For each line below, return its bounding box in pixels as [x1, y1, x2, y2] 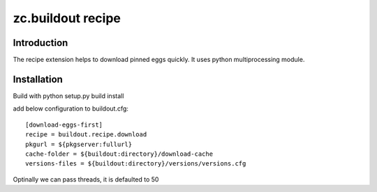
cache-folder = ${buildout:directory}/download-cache [25, 150, 213, 158]
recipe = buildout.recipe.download [25, 131, 147, 138]
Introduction [13, 37, 68, 49]
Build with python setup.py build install [13, 91, 124, 100]
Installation [13, 73, 63, 85]
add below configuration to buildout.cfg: [13, 104, 129, 113]
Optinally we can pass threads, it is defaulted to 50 [13, 175, 159, 184]
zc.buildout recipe [13, 10, 121, 26]
